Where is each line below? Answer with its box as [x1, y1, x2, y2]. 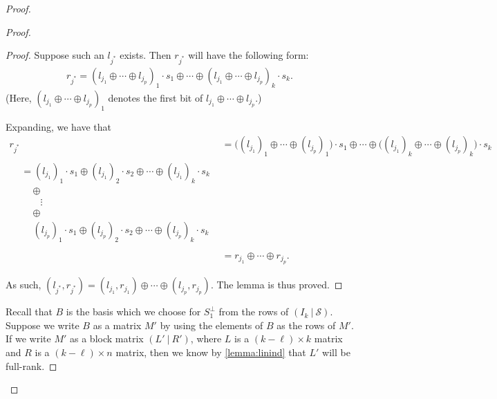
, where [190, 331, 222, 346]
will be [322, 345, 350, 360]
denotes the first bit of [108, 90, 203, 104]
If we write [6, 331, 51, 346]
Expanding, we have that [6, 119, 112, 133]
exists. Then [120, 48, 171, 62]
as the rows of [276, 317, 336, 332]
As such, [6, 277, 41, 292]
